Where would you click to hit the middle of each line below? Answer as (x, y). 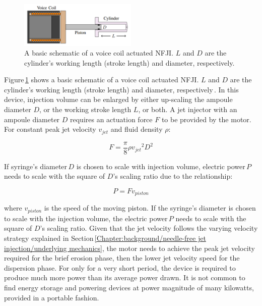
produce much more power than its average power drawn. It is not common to (125, 277)
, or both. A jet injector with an (188, 109)
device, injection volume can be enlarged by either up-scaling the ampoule (118, 99)
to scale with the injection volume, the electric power (86, 218)
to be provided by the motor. (206, 119)
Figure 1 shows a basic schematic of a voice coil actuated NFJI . (102, 80)
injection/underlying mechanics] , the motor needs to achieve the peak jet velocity (129, 248)
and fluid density (137, 129)
